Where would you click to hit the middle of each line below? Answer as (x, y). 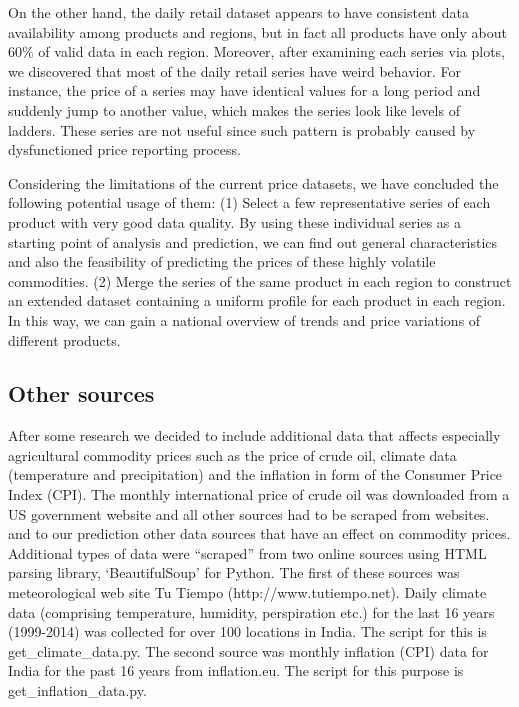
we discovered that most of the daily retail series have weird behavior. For (234, 70)
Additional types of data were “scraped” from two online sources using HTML (247, 552)
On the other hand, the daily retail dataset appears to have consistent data (238, 12)
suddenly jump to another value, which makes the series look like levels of (234, 109)
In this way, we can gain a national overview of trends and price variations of (244, 319)
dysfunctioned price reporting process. (124, 149)
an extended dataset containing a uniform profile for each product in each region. (257, 300)
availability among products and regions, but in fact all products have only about (257, 31)
